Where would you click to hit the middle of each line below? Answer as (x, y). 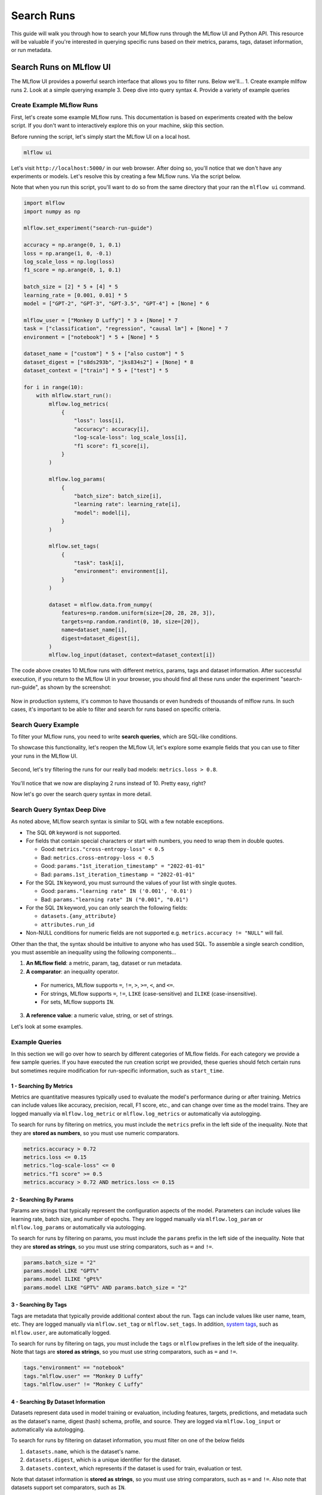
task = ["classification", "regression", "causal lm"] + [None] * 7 (126, 329)
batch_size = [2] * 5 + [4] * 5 (71, 287)
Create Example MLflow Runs (55, 105)
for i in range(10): (53, 387)
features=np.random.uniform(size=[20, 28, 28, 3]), (138, 613)
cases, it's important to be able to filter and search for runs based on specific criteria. (116, 709)
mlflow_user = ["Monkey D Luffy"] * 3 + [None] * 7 (101, 320)
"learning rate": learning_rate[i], (127, 504)
